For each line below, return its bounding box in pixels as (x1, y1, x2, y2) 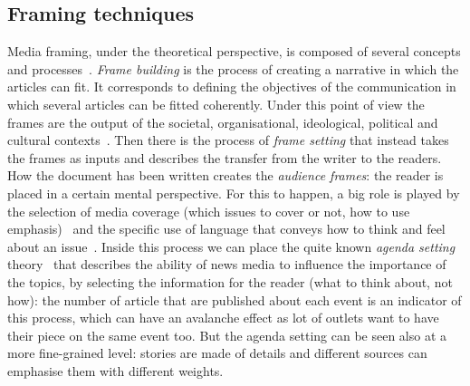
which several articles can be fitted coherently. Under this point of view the (7, 94, 425, 113)
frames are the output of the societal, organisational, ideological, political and (7, 112, 438, 131)
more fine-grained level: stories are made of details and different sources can (7, 343, 427, 362)
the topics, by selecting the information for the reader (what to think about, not (7, 272, 453, 291)
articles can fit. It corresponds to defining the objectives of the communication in (7, 77, 456, 96)
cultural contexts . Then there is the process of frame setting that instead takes (7, 130, 449, 150)
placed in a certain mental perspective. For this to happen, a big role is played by (7, 183, 460, 202)
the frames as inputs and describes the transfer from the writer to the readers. (7, 148, 442, 167)
